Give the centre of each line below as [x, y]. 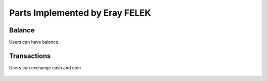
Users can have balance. [34, 42]
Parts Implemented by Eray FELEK [80, 13]
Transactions [30, 56]
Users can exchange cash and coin [45, 67]
